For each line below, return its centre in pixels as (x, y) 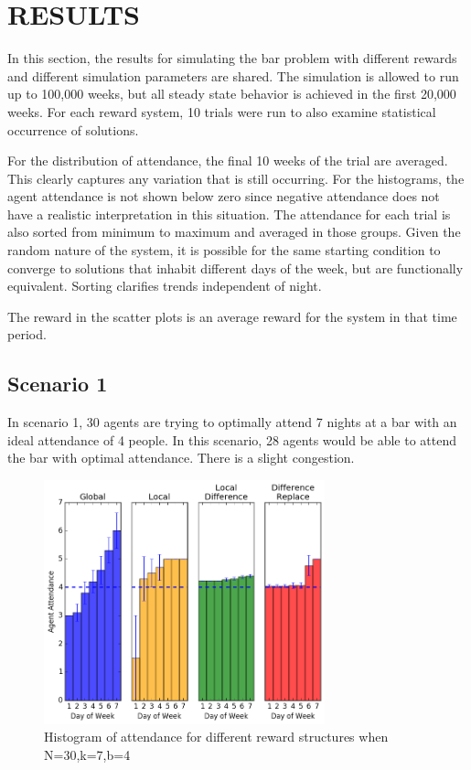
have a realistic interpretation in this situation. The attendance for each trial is (229, 214)
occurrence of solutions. (73, 129)
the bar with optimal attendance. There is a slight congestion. (181, 458)
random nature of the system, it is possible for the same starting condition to (224, 250)
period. (27, 334)
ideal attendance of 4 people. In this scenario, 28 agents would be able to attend (232, 439)
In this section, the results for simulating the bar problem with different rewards (232, 58)
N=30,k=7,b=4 (87, 754)
